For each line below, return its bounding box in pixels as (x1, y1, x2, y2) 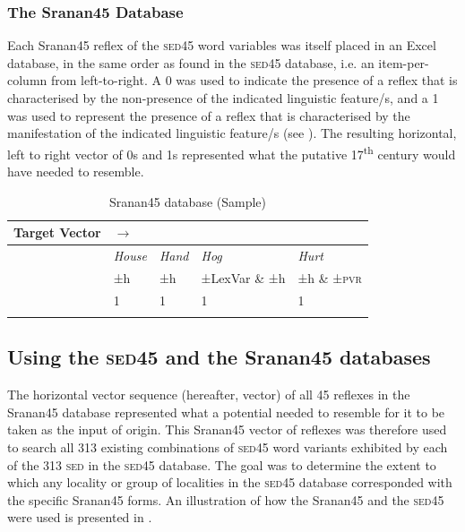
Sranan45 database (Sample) (108, 192, 267, 210)
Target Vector (13, 223, 101, 242)
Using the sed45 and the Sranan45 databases (7, 343, 431, 371)
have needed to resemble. (7, 162, 144, 181)
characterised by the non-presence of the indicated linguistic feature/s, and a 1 (7, 89, 439, 107)
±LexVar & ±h (201, 268, 286, 287)
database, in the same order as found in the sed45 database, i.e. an (7, 53, 375, 72)
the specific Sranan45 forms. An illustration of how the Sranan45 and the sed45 (7, 490, 444, 509)
